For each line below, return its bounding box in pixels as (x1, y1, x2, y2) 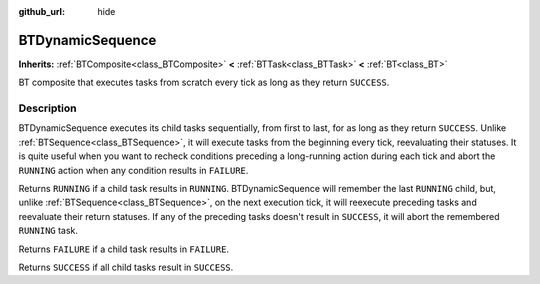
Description (18, 101, 77, 115)
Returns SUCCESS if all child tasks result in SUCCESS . (18, 261, 234, 273)
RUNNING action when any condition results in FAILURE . (18, 164, 249, 176)
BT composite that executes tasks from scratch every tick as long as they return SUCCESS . (18, 76, 390, 89)
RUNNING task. (18, 225, 79, 237)
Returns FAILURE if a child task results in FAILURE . (18, 243, 230, 255)
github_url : (18, 6, 65, 17)
